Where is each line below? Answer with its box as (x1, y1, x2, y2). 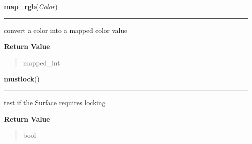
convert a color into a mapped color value (4, 25, 127, 35)
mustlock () (4, 74, 40, 84)
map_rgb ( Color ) (4, 1, 58, 11)
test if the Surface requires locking (4, 97, 106, 107)
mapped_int (23, 57, 60, 67)
